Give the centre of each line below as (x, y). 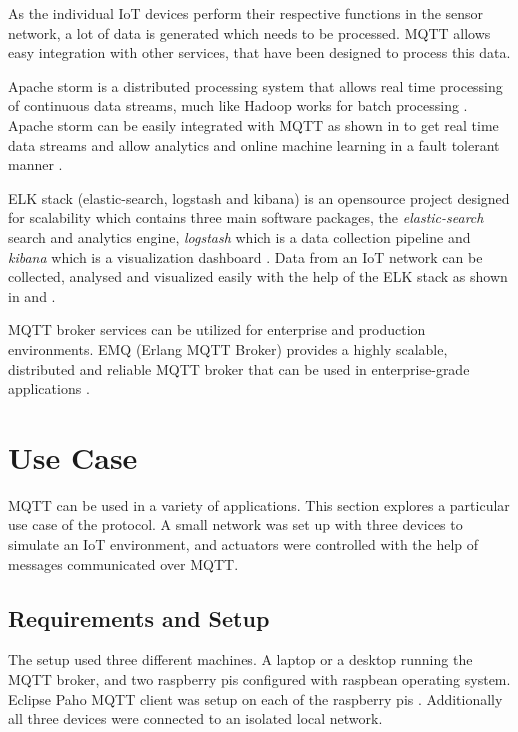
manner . (35, 164)
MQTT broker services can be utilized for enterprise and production (217, 329)
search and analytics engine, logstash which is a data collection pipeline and (239, 236)
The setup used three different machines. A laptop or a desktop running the (240, 659)
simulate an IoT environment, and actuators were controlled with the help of (243, 544)
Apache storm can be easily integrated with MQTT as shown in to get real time (253, 124)
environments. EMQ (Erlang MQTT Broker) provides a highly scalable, (228, 348)
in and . (32, 295)
